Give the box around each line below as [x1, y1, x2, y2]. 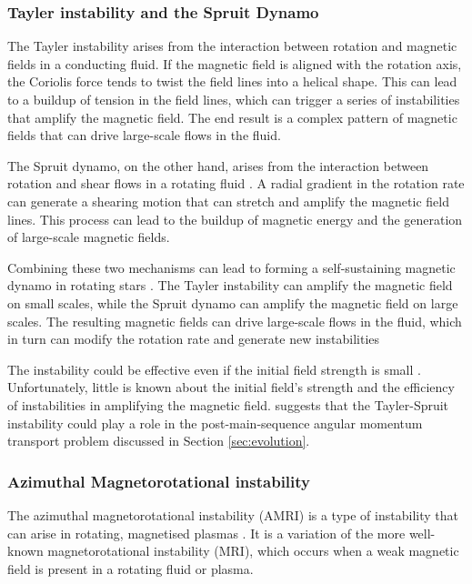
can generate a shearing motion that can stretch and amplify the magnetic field [7, 191, 449, 210]
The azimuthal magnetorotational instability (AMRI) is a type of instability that [7, 505, 458, 524]
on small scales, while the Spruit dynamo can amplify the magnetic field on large [7, 293, 458, 312]
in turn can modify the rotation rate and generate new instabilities [7, 329, 380, 348]
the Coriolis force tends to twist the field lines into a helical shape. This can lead [7, 72, 457, 91]
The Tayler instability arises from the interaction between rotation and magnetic [7, 36, 457, 55]
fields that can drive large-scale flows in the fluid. [7, 126, 281, 145]
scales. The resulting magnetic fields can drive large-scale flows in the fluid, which [7, 311, 462, 330]
